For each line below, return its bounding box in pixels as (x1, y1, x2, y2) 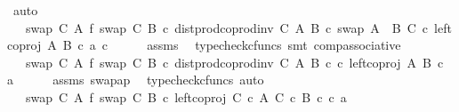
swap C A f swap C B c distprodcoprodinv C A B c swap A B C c (25, 18, 429, 36)
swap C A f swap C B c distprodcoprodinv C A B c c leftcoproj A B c (25, 52, 444, 71)
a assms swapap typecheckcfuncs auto (7, 70, 264, 89)
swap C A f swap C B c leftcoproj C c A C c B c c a (25, 87, 347, 106)
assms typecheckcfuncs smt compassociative (147, 36, 401, 54)
